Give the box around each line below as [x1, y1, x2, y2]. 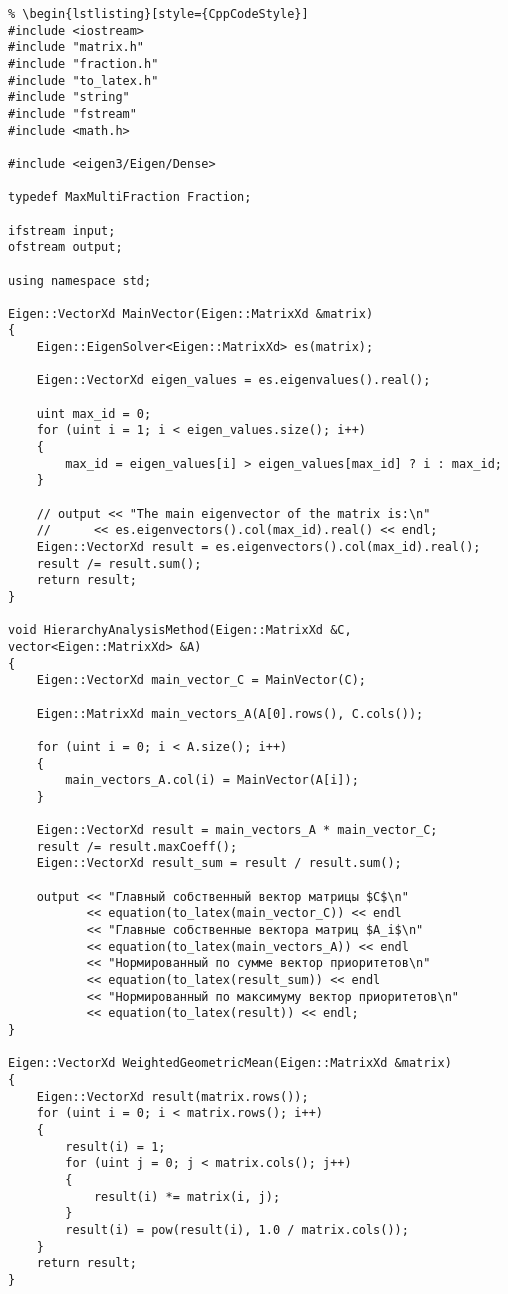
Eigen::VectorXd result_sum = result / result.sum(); [36, 856, 402, 871]
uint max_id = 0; [36, 406, 152, 421]
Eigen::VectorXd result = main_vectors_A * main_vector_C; [36, 823, 438, 838]
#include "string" [8, 90, 130, 105]
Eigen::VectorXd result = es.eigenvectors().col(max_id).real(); [36, 540, 481, 554]
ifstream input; [8, 223, 116, 238]
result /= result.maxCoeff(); [36, 839, 238, 854]
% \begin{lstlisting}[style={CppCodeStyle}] [8, 7, 309, 21]
